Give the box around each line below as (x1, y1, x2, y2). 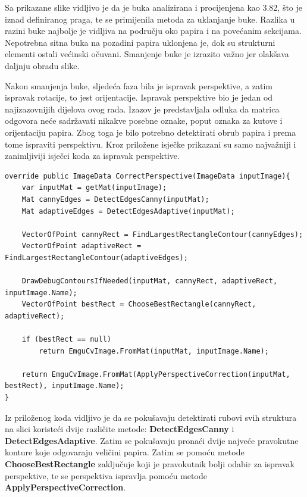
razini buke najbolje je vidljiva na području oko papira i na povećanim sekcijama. (5, 24, 302, 37)
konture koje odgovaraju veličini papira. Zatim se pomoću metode (5, 446, 245, 458)
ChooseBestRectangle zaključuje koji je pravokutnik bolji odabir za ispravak (5, 457, 295, 470)
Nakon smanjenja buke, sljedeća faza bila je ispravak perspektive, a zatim (5, 79, 272, 92)
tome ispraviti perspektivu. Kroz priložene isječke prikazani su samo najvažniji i (5, 137, 296, 150)
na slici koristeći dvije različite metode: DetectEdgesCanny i (5, 423, 234, 435)
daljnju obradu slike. (5, 59, 80, 71)
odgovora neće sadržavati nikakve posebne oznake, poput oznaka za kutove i (5, 114, 283, 127)
